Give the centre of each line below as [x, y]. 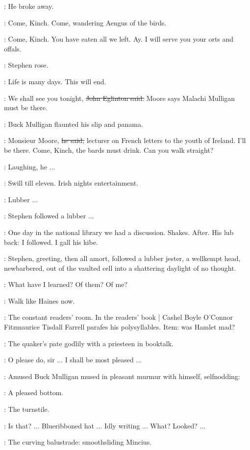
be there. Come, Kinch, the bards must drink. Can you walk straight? [109, 150]
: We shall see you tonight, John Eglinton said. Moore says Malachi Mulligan [120, 98]
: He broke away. [29, 6]
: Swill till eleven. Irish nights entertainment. [71, 183]
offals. [13, 48]
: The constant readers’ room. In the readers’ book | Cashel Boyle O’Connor [118, 317]
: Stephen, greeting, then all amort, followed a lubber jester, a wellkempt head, [122, 258]
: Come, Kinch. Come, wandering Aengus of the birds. [85, 22]
